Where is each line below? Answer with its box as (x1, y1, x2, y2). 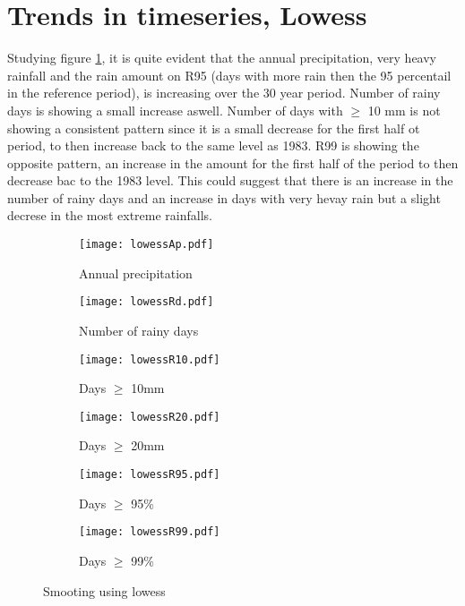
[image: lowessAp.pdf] (79, 238, 214, 252)
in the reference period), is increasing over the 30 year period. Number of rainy (7, 83, 441, 102)
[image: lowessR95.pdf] (79, 468, 220, 482)
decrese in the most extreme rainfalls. (7, 206, 212, 225)
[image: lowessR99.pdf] (79, 525, 220, 539)
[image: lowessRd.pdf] (79, 295, 214, 309)
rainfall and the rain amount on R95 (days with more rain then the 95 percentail (7, 65, 452, 84)
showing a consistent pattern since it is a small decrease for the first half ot (7, 118, 420, 137)
